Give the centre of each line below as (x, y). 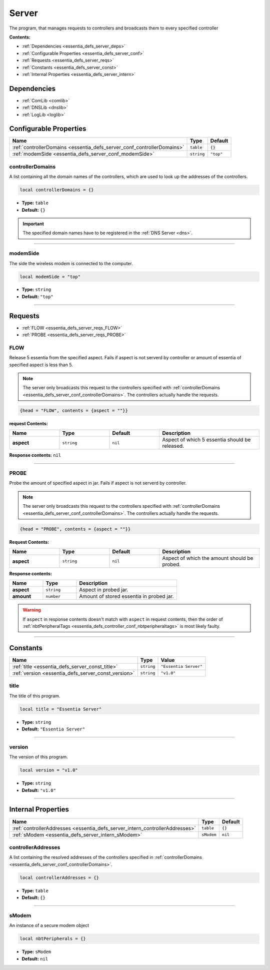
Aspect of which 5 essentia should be (206, 440)
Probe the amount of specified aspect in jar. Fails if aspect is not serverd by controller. (98, 483)
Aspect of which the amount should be (208, 558)
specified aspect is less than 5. (41, 365)
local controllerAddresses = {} (59, 877)
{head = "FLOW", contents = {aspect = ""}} (74, 410)
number (53, 596)
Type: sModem (36, 952)
